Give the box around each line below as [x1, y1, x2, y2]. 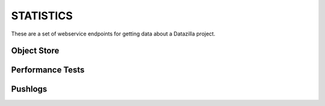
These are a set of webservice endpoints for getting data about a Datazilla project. [11, 30, 216, 37]
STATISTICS [11, 9, 73, 22]
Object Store [11, 46, 60, 56]
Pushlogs [11, 84, 48, 95]
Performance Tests [11, 65, 85, 75]
